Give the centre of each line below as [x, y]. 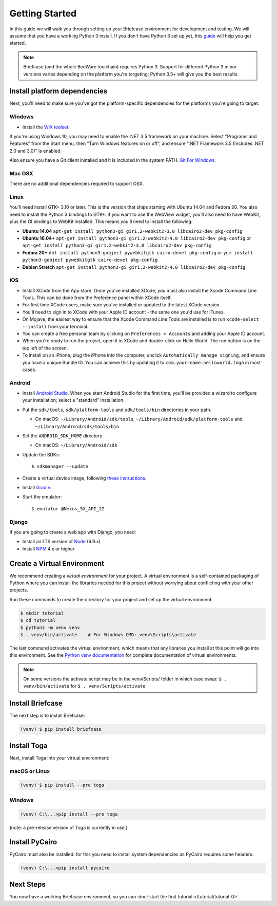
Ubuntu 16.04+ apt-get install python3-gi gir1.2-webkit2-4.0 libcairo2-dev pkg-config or [137, 238]
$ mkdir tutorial [42, 613]
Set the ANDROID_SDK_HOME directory [62, 436]
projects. [19, 590]
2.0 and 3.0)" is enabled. [35, 151]
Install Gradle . [37, 487]
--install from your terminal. [55, 326]
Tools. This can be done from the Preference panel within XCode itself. [97, 298]
